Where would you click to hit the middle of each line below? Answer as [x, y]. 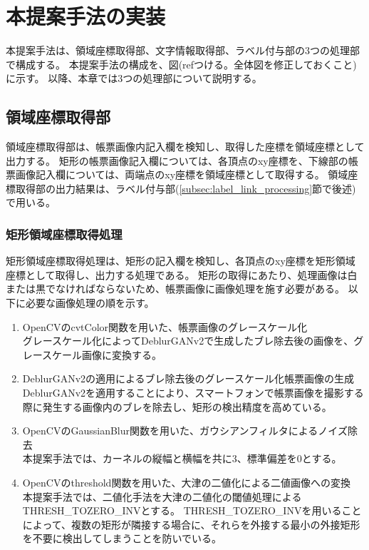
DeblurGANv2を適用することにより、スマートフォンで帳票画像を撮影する [193, 393]
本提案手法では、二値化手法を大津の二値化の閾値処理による [162, 496]
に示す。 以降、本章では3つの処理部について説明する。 [134, 78]
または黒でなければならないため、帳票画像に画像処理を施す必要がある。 [175, 289]
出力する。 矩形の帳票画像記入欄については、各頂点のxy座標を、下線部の [177, 160]
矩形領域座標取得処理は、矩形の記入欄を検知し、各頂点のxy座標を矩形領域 [181, 261]
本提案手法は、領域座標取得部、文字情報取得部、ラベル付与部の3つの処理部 [183, 50]
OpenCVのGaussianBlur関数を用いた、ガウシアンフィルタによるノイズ [185, 431]
